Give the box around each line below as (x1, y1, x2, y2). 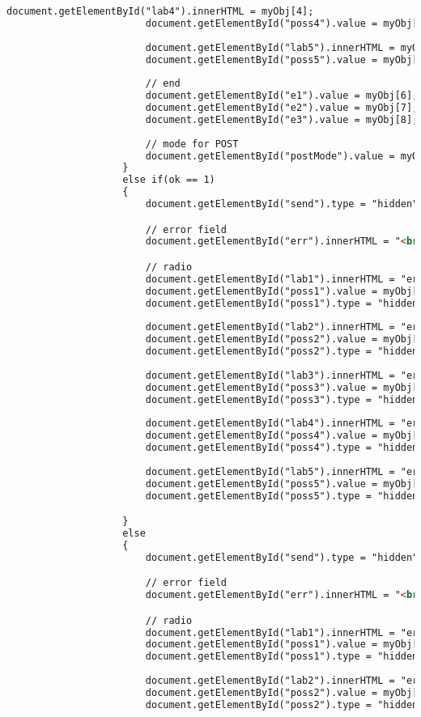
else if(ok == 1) (122, 174, 215, 186)
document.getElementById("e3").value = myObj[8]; (145, 113, 419, 125)
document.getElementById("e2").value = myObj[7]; (145, 102, 419, 113)
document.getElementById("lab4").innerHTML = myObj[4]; (6, 6, 314, 17)
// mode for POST (145, 138, 239, 150)
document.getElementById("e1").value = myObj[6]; (145, 90, 419, 102)
